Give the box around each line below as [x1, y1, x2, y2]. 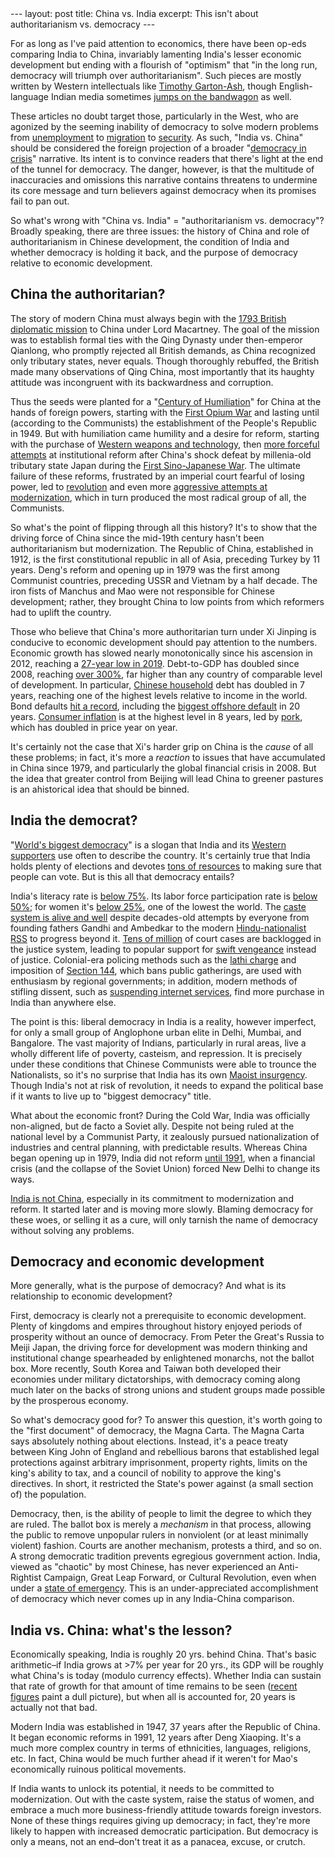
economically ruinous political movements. [10, 1763, 187, 1776]
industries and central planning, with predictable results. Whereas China [10, 1141, 308, 1153]
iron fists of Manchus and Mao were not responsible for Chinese [10, 585, 276, 597]
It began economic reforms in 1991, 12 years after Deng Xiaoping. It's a [10, 1732, 302, 1744]
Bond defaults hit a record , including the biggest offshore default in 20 [10, 700, 301, 712]
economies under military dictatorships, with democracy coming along [10, 1373, 301, 1386]
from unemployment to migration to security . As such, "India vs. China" [10, 132, 304, 143]
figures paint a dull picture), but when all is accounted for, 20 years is [10, 1691, 296, 1703]
